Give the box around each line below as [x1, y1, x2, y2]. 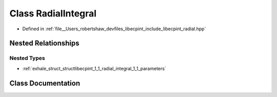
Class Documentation [9, 79, 81, 87]
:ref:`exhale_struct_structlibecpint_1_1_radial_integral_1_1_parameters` [22, 65, 166, 71]
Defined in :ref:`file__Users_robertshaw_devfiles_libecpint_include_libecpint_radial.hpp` [22, 26, 206, 32]
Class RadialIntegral [9, 8, 97, 19]
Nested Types [9, 54, 46, 62]
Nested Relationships [9, 39, 80, 48]
